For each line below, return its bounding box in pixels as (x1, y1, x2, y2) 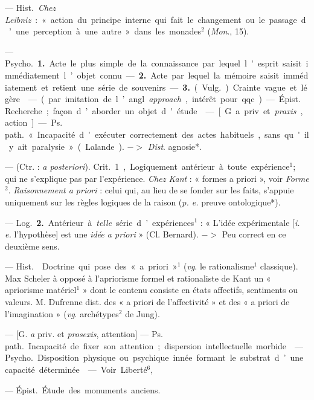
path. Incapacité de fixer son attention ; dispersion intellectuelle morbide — (5, 339, 303, 352)
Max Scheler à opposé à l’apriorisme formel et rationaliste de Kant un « (5, 271, 271, 284)
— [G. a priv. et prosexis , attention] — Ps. (5, 327, 163, 340)
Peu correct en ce (222, 228, 286, 240)
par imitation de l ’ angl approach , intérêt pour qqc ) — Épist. (48, 92, 301, 105)
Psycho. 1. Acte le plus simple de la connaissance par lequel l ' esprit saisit (5, 57, 302, 69)
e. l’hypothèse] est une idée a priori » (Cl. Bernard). (5, 228, 199, 240)
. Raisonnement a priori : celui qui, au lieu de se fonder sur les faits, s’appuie (8, 184, 294, 196)
